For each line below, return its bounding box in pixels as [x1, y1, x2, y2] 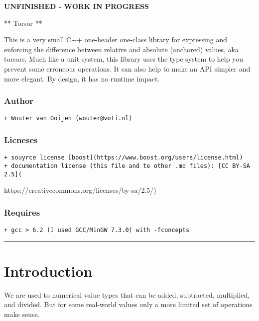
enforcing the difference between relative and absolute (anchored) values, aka [4, 44, 239, 54]
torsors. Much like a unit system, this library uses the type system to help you [4, 54, 243, 64]
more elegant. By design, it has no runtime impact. [4, 73, 160, 83]
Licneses [4, 133, 38, 146]
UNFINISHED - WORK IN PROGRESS [4, 1, 149, 11]
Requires [4, 206, 40, 218]
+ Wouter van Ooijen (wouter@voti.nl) [4, 115, 132, 122]
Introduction [4, 260, 93, 281]
